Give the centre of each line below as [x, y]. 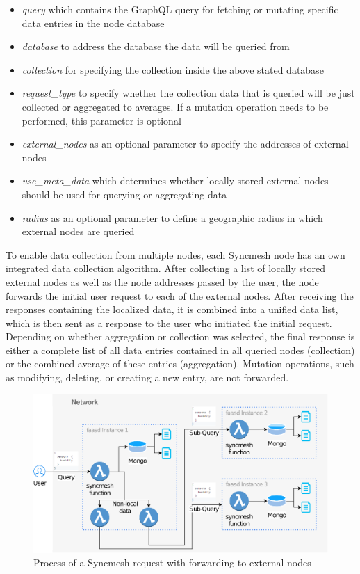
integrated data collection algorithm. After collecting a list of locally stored [165, 268]
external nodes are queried [78, 231]
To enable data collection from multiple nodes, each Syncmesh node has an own [175, 254]
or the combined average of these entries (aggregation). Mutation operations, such [180, 364]
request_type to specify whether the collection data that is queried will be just [188, 93]
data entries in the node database [93, 23]
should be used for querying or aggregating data [124, 194]
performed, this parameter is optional [101, 120]
